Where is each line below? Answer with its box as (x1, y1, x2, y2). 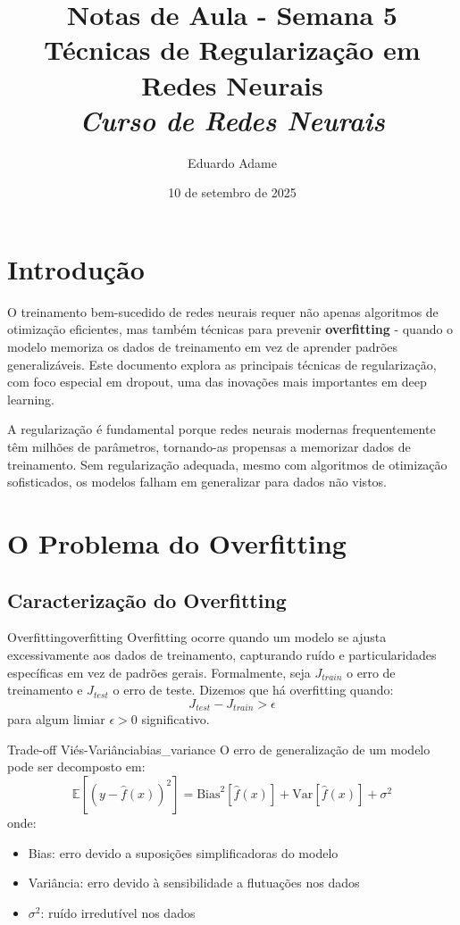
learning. (7, 389, 54, 408)
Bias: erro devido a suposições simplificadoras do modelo (28, 843, 339, 862)
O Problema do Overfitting (7, 524, 347, 561)
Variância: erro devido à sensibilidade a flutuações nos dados (28, 873, 360, 892)
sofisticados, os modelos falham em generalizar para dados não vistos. (7, 472, 387, 491)
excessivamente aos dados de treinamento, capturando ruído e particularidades (7, 645, 437, 663)
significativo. (141, 710, 210, 729)
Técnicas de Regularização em (44, 31, 421, 68)
